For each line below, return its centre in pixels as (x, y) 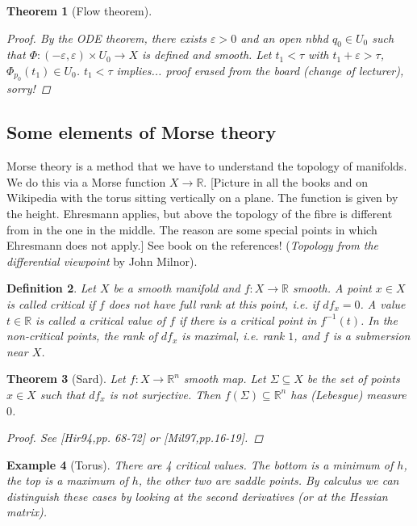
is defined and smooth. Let (207, 55)
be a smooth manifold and (177, 288)
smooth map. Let (225, 379)
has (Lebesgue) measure (348, 394)
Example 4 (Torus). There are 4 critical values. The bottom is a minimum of (200, 464)
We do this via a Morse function (86, 181)
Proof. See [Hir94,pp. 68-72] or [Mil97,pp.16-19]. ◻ (135, 438)
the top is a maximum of (67, 480)
